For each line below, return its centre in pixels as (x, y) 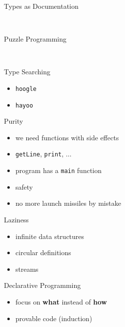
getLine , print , (40, 154)
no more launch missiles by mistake (68, 203)
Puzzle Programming (35, 39)
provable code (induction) (54, 318)
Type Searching (27, 72)
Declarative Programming (42, 285)
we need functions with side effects (67, 137)
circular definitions (43, 252)
